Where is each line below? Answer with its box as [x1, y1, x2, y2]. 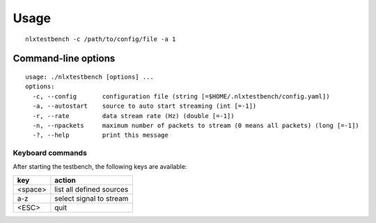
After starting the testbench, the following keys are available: [13, 163, 187, 171]
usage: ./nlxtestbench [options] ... [25, 73, 155, 81]
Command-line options [13, 53, 116, 65]
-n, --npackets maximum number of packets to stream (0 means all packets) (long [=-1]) [32, 122, 360, 129]
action [54, 175, 76, 185]
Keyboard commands [13, 148, 87, 158]
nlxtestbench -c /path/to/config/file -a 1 [25, 35, 176, 43]
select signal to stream [54, 193, 129, 203]
